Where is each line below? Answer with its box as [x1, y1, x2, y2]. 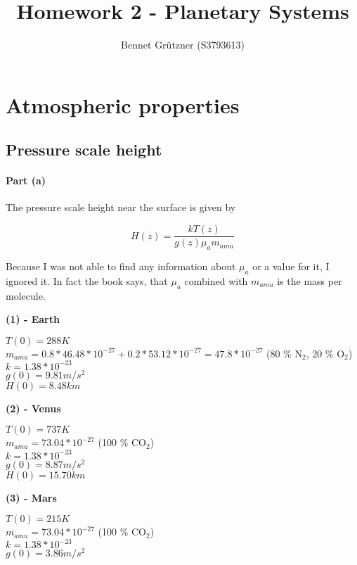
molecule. [6, 288, 46, 303]
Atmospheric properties [6, 90, 240, 119]
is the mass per [277, 273, 342, 288]
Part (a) [6, 173, 46, 188]
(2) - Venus [6, 400, 61, 415]
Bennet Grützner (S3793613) [121, 37, 245, 52]
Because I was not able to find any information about [6, 258, 236, 273]
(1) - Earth [6, 312, 60, 326]
